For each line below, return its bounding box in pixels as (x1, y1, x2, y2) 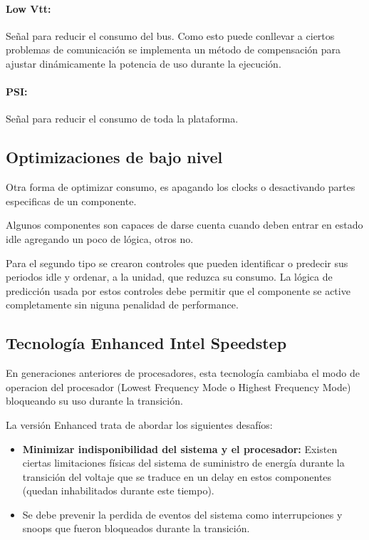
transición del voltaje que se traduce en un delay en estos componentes (22, 469, 332, 484)
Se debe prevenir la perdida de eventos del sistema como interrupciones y (22, 507, 343, 521)
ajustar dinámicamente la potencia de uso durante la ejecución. (6, 56, 281, 71)
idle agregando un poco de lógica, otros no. (6, 231, 194, 246)
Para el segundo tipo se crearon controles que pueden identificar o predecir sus (6, 255, 348, 270)
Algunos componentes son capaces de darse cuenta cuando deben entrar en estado (6, 217, 363, 232)
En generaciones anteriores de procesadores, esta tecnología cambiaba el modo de (6, 365, 360, 380)
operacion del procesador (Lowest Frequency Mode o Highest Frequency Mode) (6, 379, 351, 394)
